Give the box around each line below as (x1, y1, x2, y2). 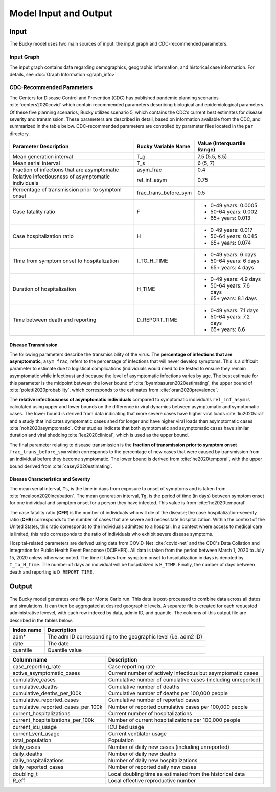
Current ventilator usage (108, 730, 167, 737)
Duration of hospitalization (12, 285, 76, 293)
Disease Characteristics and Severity (9, 476, 90, 482)
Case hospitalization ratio (12, 233, 74, 240)
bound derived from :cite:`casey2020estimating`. (9, 463, 113, 469)
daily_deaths (12, 750, 43, 757)
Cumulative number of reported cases (108, 696, 200, 703)
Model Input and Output (9, 8, 112, 19)
